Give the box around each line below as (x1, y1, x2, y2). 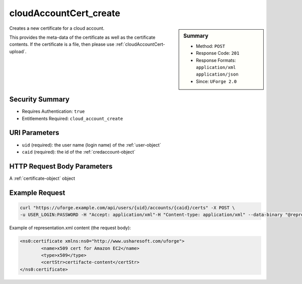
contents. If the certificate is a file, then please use (9, 41, 115, 47)
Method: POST (196, 43, 225, 49)
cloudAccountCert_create (9, 8, 120, 19)
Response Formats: (196, 57, 236, 63)
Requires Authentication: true (22, 108, 85, 114)
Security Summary (9, 95, 70, 104)
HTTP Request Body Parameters (9, 162, 113, 171)
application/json (196, 72, 239, 78)
